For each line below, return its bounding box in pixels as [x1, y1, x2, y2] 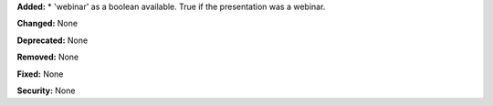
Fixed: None [16, 69, 64, 79]
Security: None [16, 85, 76, 96]
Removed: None [16, 51, 79, 63]
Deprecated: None [16, 35, 89, 46]
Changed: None [16, 18, 78, 29]
